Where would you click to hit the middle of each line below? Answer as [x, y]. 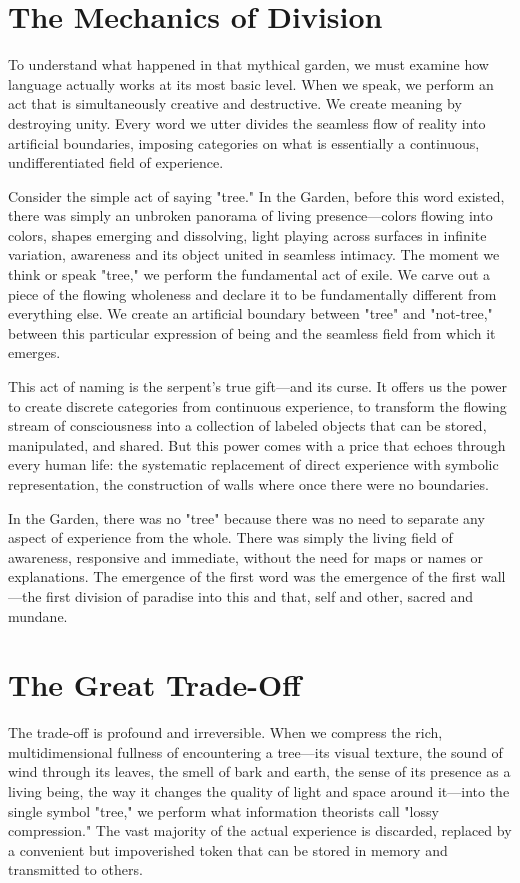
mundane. [38, 615]
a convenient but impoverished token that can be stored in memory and [228, 849]
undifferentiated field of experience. [116, 162]
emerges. [34, 352]
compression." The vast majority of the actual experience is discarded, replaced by [260, 830]
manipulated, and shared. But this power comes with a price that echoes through [257, 444]
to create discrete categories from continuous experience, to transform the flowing [257, 405]
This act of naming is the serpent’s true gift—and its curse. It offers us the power [257, 386]
